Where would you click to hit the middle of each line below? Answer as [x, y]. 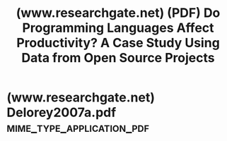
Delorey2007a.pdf [62, 112]
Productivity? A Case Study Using [118, 43]
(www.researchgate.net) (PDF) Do [118, 13]
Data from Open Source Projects [118, 58]
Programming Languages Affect [118, 28]
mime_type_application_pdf [78, 128]
